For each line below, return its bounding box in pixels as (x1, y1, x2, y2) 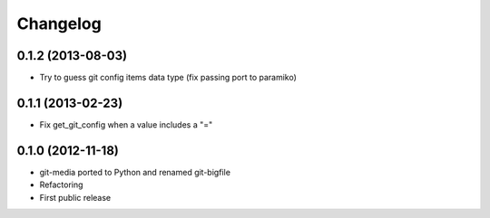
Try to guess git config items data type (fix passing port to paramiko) (39, 72, 297, 83)
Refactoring (39, 179, 83, 190)
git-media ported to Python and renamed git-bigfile (39, 166, 231, 177)
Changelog (16, 14, 102, 33)
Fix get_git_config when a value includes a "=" (39, 118, 213, 130)
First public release (39, 192, 112, 203)
